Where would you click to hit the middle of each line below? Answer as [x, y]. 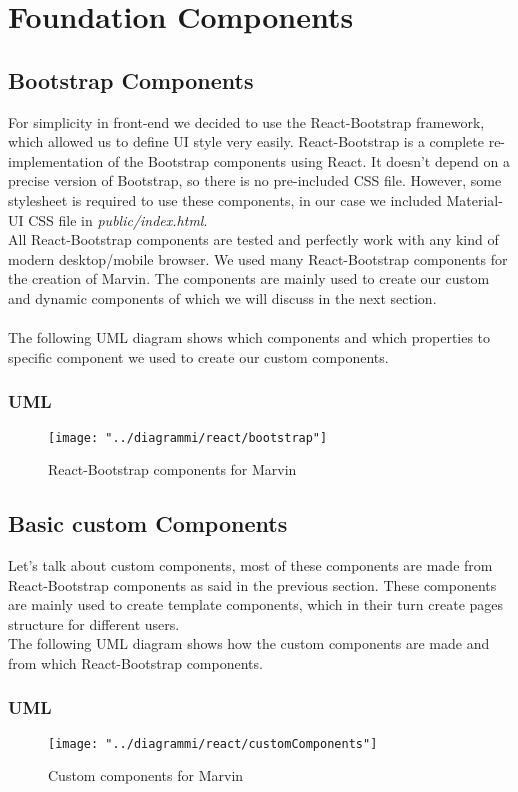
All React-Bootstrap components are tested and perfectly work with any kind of [253, 239]
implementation [56, 160]
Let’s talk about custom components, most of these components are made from [250, 564]
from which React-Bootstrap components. [135, 662]
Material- [474, 199]
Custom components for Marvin [146, 775]
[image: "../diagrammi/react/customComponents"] [213, 743]
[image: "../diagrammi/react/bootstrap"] [188, 437]
